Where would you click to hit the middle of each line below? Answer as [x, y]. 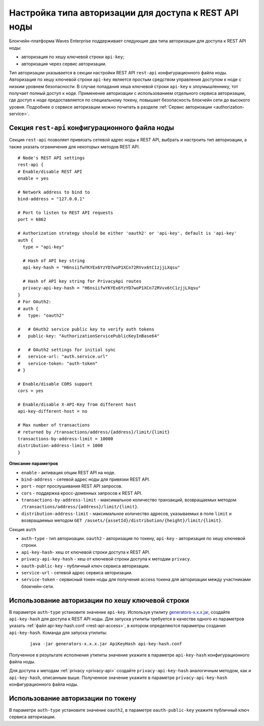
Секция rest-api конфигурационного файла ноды [92, 128]
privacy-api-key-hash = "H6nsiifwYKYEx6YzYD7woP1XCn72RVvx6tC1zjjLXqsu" [112, 288]
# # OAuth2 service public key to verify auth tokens [86, 329]
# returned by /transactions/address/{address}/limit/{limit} [94, 432]
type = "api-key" [44, 247]
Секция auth [23, 529]
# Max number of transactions [54, 425]
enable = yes [33, 178]
